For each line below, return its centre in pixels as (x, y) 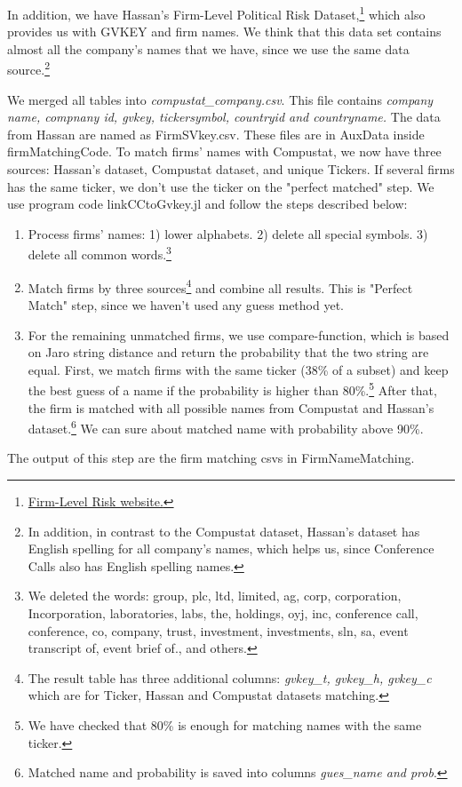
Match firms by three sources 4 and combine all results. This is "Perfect (220, 286)
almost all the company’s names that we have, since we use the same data (208, 48)
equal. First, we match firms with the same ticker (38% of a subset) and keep (238, 369)
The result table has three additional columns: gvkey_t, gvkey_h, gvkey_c (230, 677)
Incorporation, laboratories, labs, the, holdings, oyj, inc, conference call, (223, 612)
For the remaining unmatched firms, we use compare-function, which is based (239, 334)
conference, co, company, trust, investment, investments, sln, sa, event (218, 630)
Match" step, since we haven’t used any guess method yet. (186, 304)
